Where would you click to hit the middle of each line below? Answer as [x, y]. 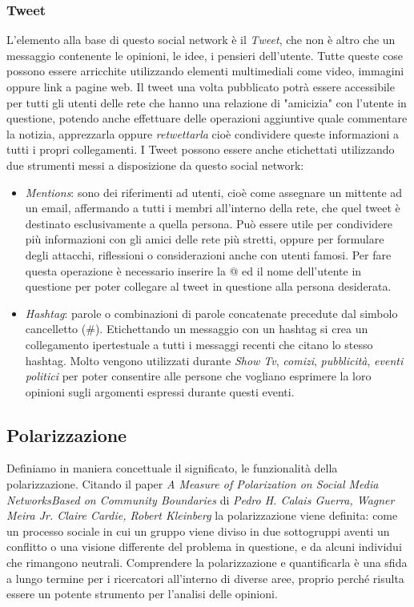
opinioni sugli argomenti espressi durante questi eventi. [160, 391]
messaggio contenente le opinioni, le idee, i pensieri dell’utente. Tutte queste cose [205, 55]
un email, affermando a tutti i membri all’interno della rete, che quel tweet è [213, 208]
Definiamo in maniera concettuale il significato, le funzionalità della [172, 468]
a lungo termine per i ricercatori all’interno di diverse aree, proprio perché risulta [205, 578]
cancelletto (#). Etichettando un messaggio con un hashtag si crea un [197, 329]
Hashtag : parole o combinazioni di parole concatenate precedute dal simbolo [211, 313]
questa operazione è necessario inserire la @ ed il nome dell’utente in [193, 270]
